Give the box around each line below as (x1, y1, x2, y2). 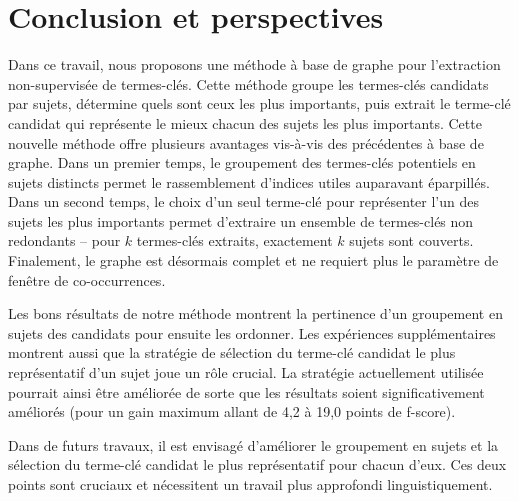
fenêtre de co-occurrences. (8, 269, 166, 290)
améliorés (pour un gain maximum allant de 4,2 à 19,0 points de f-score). (8, 401, 456, 422)
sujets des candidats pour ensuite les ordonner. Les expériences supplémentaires (8, 322, 496, 343)
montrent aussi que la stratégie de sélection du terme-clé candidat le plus (8, 342, 456, 363)
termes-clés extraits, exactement (136, 230, 333, 251)
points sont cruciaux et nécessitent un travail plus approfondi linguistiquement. (8, 474, 493, 494)
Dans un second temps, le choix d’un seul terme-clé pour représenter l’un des (8, 191, 479, 212)
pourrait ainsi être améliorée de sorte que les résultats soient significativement (8, 381, 485, 402)
